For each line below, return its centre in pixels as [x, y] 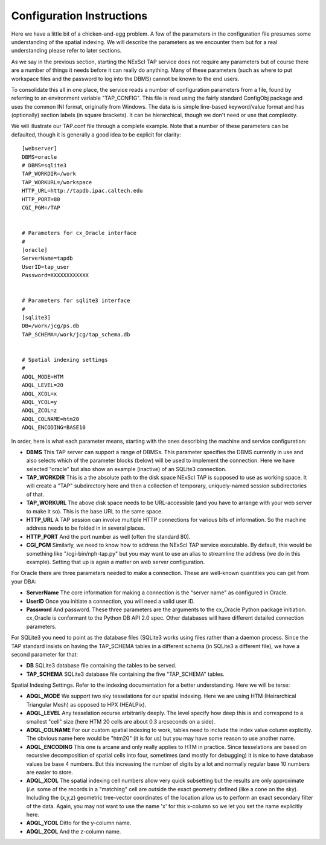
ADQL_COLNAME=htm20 [51, 419]
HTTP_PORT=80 [41, 199]
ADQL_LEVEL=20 [43, 385]
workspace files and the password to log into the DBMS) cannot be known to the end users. [125, 79]
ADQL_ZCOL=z [40, 410]
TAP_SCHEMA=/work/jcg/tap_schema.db [76, 334]
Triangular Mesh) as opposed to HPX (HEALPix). [86, 704]
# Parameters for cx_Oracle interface [79, 233]
